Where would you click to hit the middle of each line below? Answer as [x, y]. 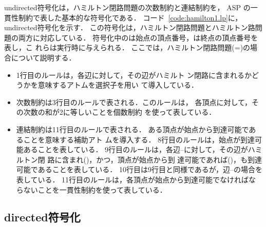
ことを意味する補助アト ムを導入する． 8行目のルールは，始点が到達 [139, 139]
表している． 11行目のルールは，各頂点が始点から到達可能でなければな [136, 179]
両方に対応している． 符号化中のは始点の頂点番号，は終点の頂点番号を [138, 37]
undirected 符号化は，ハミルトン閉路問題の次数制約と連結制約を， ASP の [127, 7]
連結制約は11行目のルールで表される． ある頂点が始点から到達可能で [132, 129]
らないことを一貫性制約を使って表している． [91, 189]
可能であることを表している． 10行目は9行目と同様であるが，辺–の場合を [139, 169]
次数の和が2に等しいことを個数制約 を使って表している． [120, 112]
